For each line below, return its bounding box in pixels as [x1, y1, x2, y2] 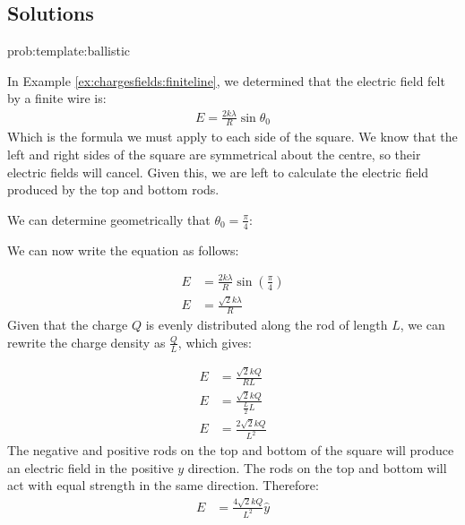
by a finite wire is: [7, 89, 107, 108]
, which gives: [177, 332, 252, 351]
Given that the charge [7, 315, 128, 334]
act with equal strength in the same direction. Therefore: [7, 476, 319, 495]
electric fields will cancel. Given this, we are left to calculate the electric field [7, 162, 429, 181]
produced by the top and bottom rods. [7, 180, 220, 199]
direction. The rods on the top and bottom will [187, 458, 447, 477]
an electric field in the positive [7, 458, 174, 477]
